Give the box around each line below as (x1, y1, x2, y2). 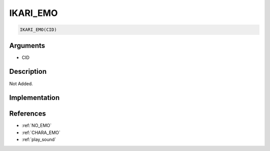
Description (9, 67, 47, 76)
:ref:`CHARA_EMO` (21, 130, 61, 136)
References (9, 110, 46, 118)
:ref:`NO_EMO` (21, 123, 52, 129)
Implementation (9, 94, 60, 102)
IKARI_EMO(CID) (19, 27, 57, 32)
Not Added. (9, 80, 33, 87)
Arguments (9, 41, 45, 50)
